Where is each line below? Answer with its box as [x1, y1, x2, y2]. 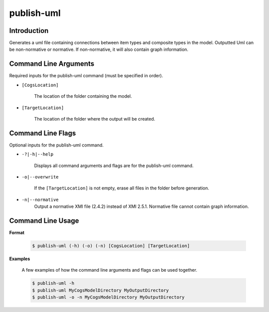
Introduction [9, 26, 49, 35]
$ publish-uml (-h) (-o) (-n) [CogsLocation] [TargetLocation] [32, 243, 190, 249]
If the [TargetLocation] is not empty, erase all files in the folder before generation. [34, 185, 209, 191]
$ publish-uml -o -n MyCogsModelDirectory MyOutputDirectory [32, 295, 185, 300]
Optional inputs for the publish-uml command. [9, 142, 104, 148]
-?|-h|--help [21, 152, 54, 157]
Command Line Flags [9, 129, 76, 137]
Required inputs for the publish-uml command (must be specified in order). [9, 73, 163, 79]
